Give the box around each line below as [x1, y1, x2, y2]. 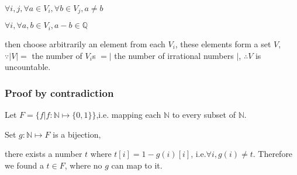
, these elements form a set [175, 37, 271, 50]
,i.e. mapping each [96, 108, 161, 120]
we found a [5, 159, 44, 171]
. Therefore [253, 148, 293, 160]
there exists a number [5, 148, 82, 160]
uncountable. [5, 61, 51, 73]
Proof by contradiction [5, 85, 114, 100]
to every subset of [172, 108, 236, 120]
